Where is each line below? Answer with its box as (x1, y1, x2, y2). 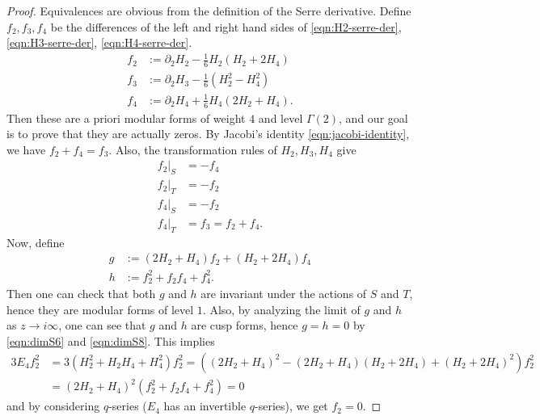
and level (258, 109, 303, 126)
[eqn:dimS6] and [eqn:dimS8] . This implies (6, 333, 215, 350)
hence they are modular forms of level (6, 300, 194, 317)
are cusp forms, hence (191, 317, 298, 334)
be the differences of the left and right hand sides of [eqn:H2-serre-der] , (50, 18, 402, 35)
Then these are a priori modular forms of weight (6, 109, 246, 126)
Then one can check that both (6, 285, 156, 302)
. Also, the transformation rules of (108, 141, 277, 157)
